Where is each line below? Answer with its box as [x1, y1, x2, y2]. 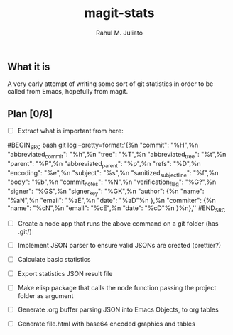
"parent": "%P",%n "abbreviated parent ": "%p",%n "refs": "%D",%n [7, 159, 201, 170]
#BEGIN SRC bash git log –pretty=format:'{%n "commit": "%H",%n [7, 141, 199, 151]
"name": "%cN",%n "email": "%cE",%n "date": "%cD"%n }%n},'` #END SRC [7, 204, 226, 214]
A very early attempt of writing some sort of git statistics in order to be [7, 79, 214, 88]
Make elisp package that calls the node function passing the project [17, 284, 217, 292]
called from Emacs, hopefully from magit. [7, 87, 129, 96]
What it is [7, 60, 50, 72]
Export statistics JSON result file [17, 270, 113, 278]
